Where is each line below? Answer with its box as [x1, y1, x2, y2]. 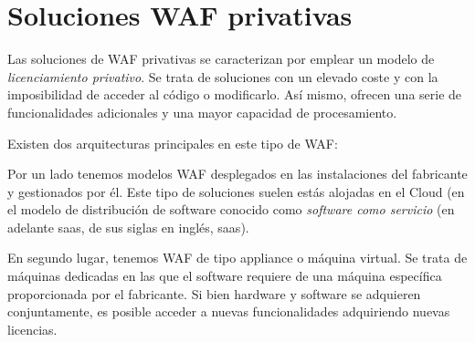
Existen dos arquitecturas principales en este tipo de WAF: [7, 133, 338, 152]
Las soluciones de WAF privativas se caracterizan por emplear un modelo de [7, 49, 435, 68]
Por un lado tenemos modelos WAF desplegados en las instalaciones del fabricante [7, 164, 468, 183]
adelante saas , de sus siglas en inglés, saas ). [7, 217, 249, 236]
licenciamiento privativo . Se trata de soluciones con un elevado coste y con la [7, 67, 438, 86]
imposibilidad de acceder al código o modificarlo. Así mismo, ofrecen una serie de [7, 85, 462, 104]
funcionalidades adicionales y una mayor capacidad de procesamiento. [7, 102, 397, 121]
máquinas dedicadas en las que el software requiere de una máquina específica [7, 266, 442, 285]
